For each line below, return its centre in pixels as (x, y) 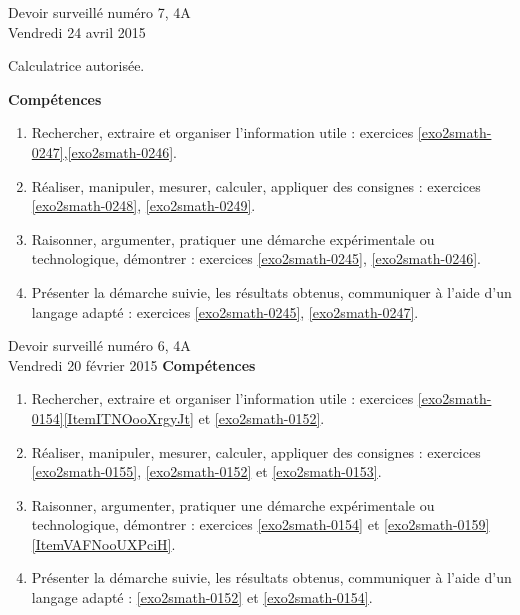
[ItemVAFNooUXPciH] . (103, 543)
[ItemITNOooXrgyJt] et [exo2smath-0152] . (194, 417)
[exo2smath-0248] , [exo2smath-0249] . (143, 205)
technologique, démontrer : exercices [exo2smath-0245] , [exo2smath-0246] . (256, 258)
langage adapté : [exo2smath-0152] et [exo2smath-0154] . (202, 597)
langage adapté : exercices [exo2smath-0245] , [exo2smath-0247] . (225, 311)
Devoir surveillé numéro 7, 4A (99, 12)
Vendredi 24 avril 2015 (77, 31)
